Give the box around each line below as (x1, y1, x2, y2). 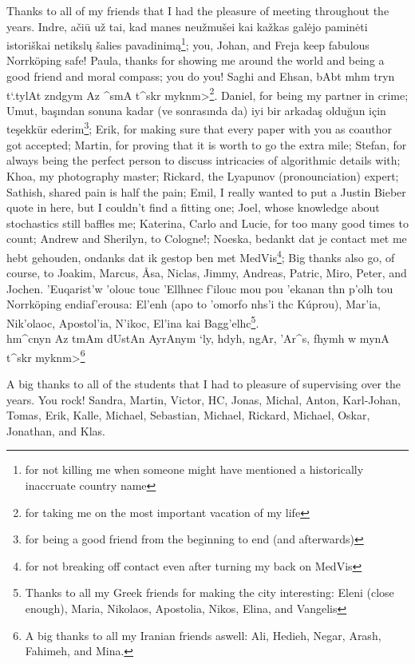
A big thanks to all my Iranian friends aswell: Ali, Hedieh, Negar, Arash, (25, 626, 381, 643)
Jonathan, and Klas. (6, 422, 105, 439)
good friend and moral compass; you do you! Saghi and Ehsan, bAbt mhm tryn (6, 68, 395, 85)
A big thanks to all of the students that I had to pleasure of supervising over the (6, 376, 401, 392)
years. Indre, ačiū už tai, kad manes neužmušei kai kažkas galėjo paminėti (6, 18, 368, 34)
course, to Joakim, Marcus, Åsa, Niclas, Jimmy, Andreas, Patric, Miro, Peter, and (6, 264, 407, 281)
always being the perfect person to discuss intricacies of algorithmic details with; (6, 152, 401, 169)
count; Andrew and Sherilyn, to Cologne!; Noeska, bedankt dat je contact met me (6, 230, 407, 247)
